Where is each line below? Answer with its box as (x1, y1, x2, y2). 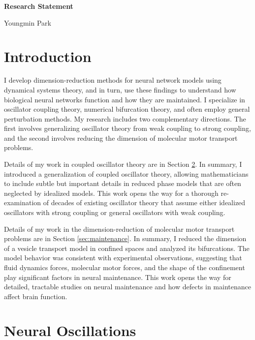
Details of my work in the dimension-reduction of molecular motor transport (4, 223, 235, 234)
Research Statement (4, 1, 73, 11)
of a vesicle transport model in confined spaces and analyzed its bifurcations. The (4, 243, 250, 253)
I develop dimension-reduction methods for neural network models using (4, 75, 222, 85)
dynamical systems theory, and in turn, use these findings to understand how (4, 84, 236, 94)
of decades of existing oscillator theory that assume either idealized (43, 197, 246, 208)
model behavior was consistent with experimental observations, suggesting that (4, 252, 242, 263)
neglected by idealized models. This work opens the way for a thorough (4, 187, 219, 198)
